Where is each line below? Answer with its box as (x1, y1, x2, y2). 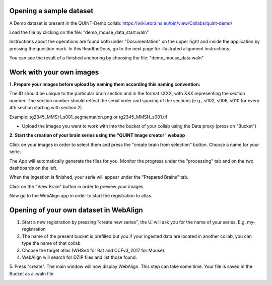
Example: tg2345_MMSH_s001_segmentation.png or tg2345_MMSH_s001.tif (9, 114, 168, 120)
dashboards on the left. (9, 165, 58, 171)
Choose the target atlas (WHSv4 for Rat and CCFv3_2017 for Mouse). (22, 247, 166, 253)
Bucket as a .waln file (9, 270, 54, 276)
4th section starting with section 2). (9, 105, 83, 111)
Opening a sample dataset (9, 7, 94, 15)
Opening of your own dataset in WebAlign (9, 205, 143, 214)
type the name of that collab (22, 240, 81, 246)
